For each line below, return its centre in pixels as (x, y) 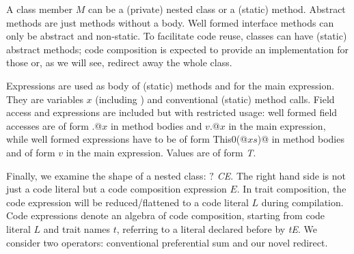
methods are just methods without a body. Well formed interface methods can (170, 22)
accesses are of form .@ (54, 125)
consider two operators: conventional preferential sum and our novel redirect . (167, 242)
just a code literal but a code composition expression (117, 189)
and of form (31, 152)
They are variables (45, 99)
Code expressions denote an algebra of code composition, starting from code (166, 215)
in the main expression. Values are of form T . (161, 152)
